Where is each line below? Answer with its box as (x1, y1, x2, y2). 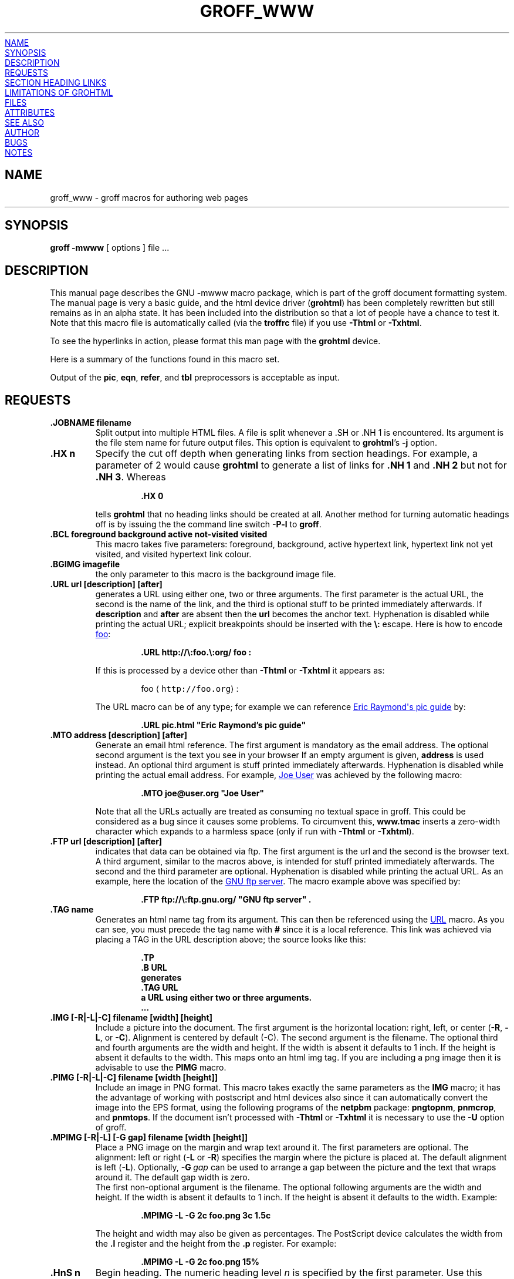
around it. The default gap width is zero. (95, 1172, 250, 1183)
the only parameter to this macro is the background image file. (95, 569, 336, 580)
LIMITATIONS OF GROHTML (5, 87, 113, 97)
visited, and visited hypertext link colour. (95, 549, 252, 560)
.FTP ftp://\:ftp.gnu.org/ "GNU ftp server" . (141, 894, 312, 905)
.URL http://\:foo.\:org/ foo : (141, 647, 252, 658)
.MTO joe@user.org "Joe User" (141, 788, 265, 799)
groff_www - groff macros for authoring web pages (50, 192, 248, 203)
